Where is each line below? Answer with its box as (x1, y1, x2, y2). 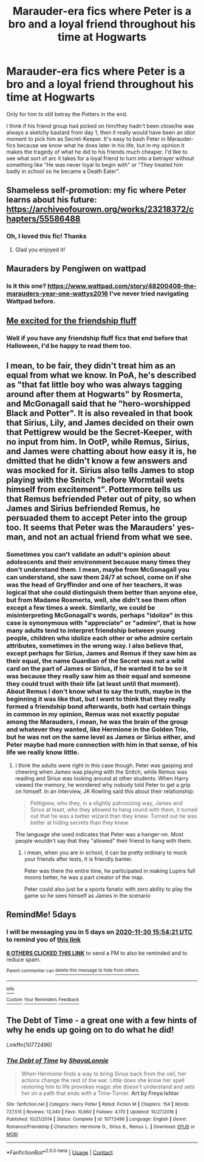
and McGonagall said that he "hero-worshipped (6, 398, 191, 409)
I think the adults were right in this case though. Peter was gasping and (15, 761, 193, 769)
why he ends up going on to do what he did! (6, 1025, 174, 1035)
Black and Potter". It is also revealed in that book (6, 408, 193, 418)
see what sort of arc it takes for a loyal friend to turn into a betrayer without (6, 154, 194, 162)
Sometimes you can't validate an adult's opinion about (6, 550, 171, 558)
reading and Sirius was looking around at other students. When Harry (15, 775, 189, 782)
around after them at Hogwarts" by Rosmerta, (6, 389, 183, 400)
